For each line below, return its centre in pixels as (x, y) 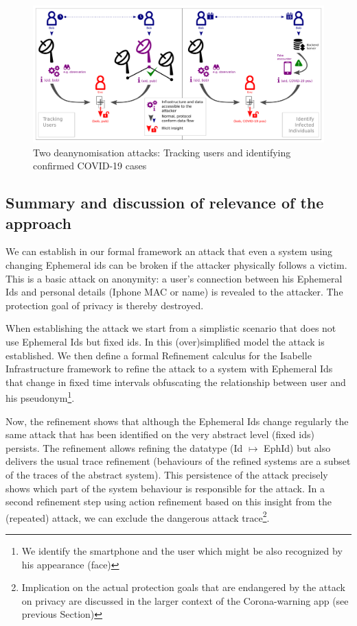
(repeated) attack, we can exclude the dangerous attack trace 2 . (138, 516)
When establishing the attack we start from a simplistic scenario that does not (171, 328)
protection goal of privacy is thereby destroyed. (105, 305)
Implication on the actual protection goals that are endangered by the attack (183, 587)
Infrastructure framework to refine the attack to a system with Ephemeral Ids (169, 369)
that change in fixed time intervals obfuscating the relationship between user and (176, 382)
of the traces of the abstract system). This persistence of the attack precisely (167, 474)
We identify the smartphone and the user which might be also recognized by (182, 550)
